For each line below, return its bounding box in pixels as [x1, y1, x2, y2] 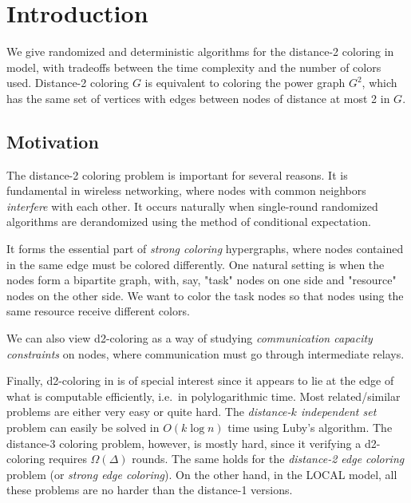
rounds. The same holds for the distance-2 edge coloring [132, 450, 405, 467]
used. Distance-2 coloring [6, 74, 129, 91]
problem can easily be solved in [6, 419, 160, 436]
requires [48, 450, 87, 467]
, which [362, 74, 397, 91]
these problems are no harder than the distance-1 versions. [6, 481, 293, 498]
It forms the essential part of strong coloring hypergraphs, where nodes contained [6, 240, 404, 257]
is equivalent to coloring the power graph [144, 74, 346, 91]
